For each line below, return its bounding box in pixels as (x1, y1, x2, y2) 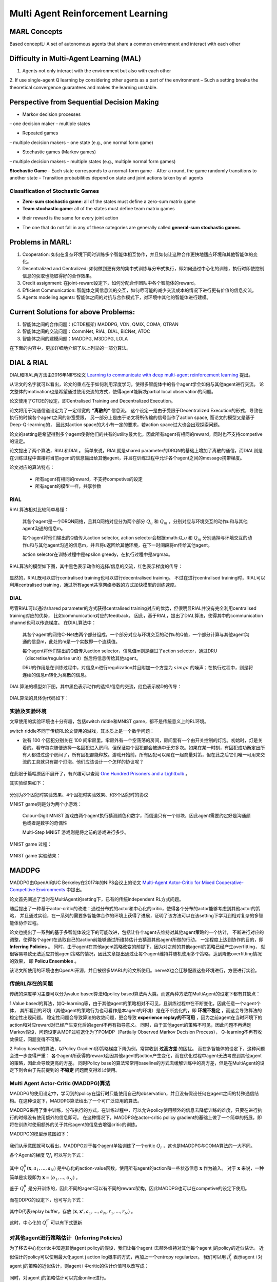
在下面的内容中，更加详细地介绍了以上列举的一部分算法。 (9, 345, 131, 351)
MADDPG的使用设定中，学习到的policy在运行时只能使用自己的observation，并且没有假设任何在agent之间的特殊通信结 (9, 1090, 259, 1097)
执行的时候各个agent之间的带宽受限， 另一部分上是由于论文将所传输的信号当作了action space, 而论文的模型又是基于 (9, 414, 255, 420)
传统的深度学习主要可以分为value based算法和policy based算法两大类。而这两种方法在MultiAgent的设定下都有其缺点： (9, 991, 261, 997)
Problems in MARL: (9, 237, 72, 246)
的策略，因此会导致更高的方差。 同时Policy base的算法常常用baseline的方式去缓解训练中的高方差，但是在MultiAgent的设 (9, 1059, 265, 1066)
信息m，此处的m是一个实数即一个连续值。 (31, 638, 121, 645)
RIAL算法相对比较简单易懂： (9, 507, 69, 513)
